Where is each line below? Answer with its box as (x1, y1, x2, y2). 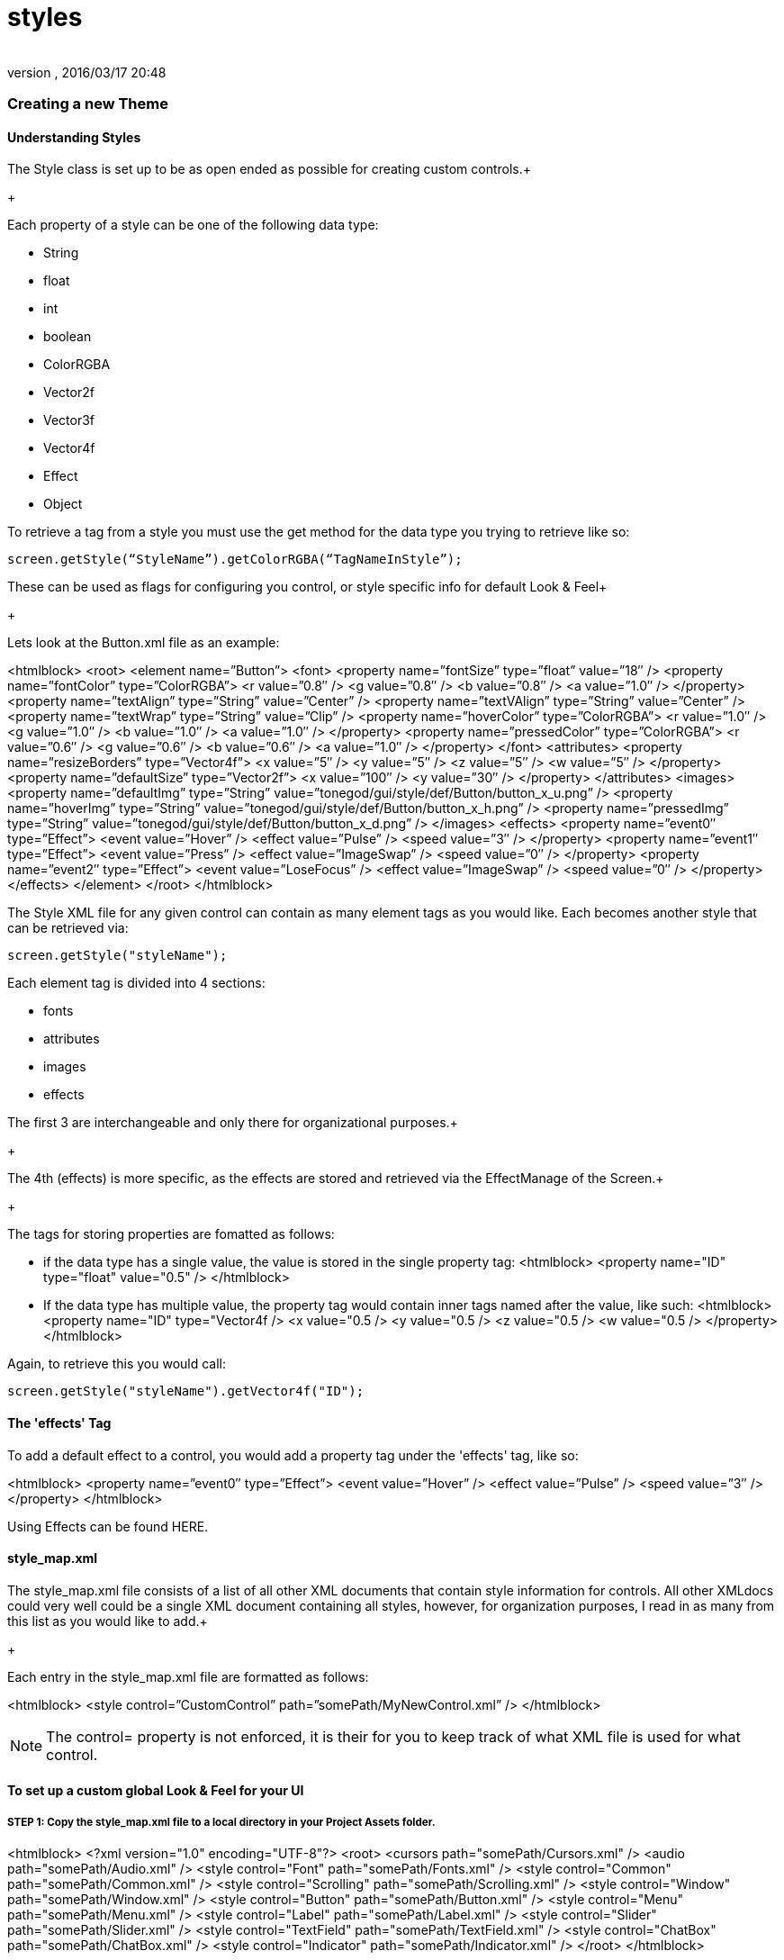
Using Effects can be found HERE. (7, 1518, 209, 1534)
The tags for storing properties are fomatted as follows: (7, 1226, 335, 1242)
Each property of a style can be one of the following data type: (7, 217, 379, 233)
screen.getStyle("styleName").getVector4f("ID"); (7, 1384, 365, 1399)
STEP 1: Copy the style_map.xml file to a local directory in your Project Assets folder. (7, 1815, 436, 1829)
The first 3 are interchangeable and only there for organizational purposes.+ (7, 1115, 458, 1131)
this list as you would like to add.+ (7, 1612, 208, 1629)
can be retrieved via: (7, 920, 129, 936)
